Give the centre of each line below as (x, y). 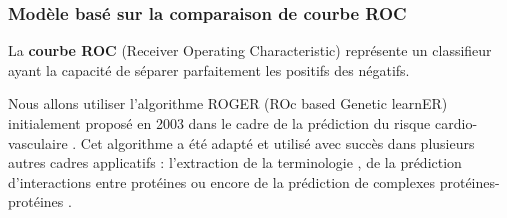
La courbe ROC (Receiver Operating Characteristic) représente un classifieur (250, 50)
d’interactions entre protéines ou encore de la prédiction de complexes (222, 181)
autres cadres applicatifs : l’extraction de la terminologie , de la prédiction (235, 162)
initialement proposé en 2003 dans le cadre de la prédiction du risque (219, 123)
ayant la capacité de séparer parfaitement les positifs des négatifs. (209, 69)
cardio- (456, 123)
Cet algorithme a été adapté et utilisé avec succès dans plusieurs (277, 142)
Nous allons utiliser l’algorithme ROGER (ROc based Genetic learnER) (228, 103)
